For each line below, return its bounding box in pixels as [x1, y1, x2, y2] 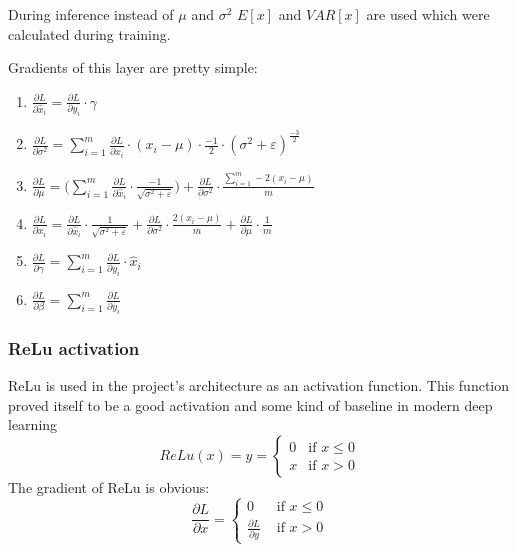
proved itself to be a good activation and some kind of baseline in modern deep [8, 394, 493, 415]
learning [8, 414, 58, 435]
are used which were [366, 4, 490, 24]
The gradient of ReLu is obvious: [8, 477, 210, 497]
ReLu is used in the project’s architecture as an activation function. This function [8, 375, 510, 396]
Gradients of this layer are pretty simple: [8, 57, 258, 78]
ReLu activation [8, 335, 140, 360]
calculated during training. [8, 23, 171, 44]
